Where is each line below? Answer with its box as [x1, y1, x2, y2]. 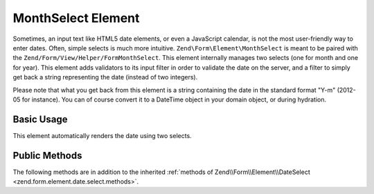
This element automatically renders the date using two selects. [12, 131, 192, 139]
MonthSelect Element [12, 10, 140, 26]
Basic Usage [12, 113, 68, 125]
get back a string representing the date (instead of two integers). [12, 73, 198, 81]
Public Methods [12, 149, 82, 162]
